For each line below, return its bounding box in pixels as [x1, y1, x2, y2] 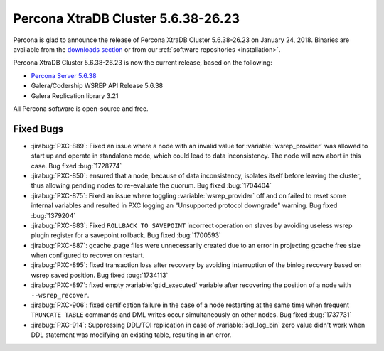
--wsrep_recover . [31, 291, 90, 299]
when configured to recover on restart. [31, 251, 145, 259]
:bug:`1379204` [31, 211, 76, 220]
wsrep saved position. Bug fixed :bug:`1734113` [31, 271, 169, 279]
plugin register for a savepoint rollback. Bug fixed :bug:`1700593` [31, 231, 222, 239]
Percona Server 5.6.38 [31, 71, 97, 80]
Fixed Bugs [13, 123, 64, 135]
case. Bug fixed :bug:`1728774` [31, 161, 122, 170]
